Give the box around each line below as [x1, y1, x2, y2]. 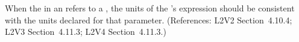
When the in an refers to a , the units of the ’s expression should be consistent [5, 2, 295, 14]
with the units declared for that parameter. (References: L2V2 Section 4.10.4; [5, 13, 292, 26]
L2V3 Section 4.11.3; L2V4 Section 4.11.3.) [5, 25, 166, 38]
